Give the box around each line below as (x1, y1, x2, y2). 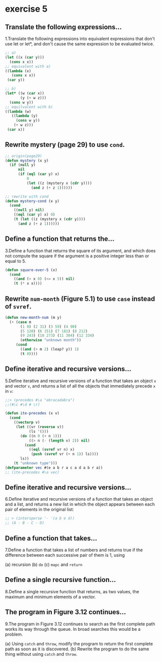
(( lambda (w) (5, 109, 32, 114)
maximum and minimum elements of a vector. (5, 594, 96, 600)
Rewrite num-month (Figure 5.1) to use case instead (5, 294, 155, 303)
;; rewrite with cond (5, 194, 49, 199)
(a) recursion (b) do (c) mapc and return (5, 562, 83, 567)
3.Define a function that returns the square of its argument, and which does (5, 248, 156, 253)
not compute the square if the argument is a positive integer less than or (5, 253, 149, 259)
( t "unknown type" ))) (14, 461, 57, 466)
